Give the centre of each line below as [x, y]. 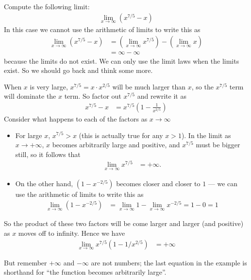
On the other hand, [44, 183]
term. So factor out [93, 96]
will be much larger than [149, 86]
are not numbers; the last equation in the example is [169, 262]
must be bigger [218, 145]
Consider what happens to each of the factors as [76, 118]
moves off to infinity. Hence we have [72, 233]
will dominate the [30, 96]
